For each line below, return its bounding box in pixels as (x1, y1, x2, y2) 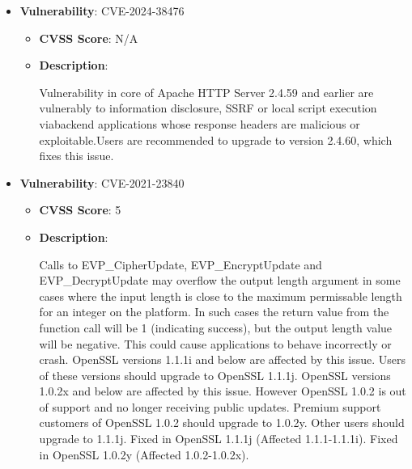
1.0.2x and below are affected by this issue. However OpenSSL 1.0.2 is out (39, 382, 406, 399)
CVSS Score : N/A (39, 29, 138, 46)
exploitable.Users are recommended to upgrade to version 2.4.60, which (39, 131, 393, 148)
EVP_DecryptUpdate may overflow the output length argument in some (39, 272, 401, 289)
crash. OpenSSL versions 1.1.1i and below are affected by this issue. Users (39, 351, 406, 368)
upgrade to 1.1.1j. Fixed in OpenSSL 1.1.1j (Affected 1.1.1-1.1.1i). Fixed (39, 430, 398, 447)
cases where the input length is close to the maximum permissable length (39, 287, 402, 304)
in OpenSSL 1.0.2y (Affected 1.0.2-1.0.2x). (39, 446, 249, 463)
